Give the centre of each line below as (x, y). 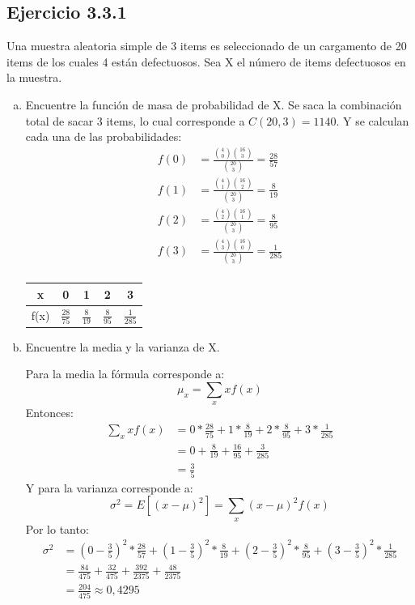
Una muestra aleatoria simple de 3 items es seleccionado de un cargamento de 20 (207, 46)
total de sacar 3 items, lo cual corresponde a (135, 120)
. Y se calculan (373, 120)
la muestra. (34, 77)
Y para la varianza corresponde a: (109, 487)
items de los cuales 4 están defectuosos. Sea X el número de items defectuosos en (206, 61)
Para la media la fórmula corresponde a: (125, 374)
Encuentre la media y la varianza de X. (123, 346)
